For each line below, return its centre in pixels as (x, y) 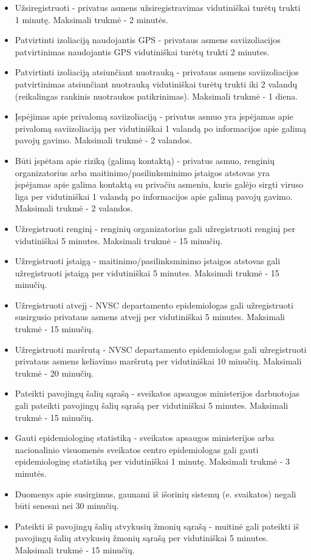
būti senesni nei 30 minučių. (67, 506)
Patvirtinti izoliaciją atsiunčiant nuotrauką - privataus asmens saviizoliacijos (157, 72)
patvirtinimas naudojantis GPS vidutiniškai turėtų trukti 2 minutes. (142, 51)
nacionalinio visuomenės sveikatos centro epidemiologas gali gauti (137, 449)
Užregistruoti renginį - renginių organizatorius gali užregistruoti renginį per (155, 228)
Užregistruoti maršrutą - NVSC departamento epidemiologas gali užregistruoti (161, 349)
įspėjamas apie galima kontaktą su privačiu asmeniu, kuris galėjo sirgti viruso (159, 184)
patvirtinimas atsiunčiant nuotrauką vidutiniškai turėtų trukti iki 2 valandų (156, 84)
